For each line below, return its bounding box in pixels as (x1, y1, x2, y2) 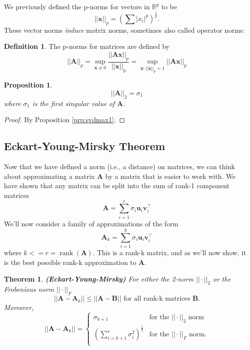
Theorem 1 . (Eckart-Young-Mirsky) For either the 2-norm (4, 273, 194, 284)
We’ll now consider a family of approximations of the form (4, 218, 179, 228)
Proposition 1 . (4, 80, 52, 90)
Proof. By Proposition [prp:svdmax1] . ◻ (4, 114, 125, 125)
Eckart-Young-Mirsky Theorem (4, 138, 166, 153)
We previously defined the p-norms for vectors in (4, 1, 150, 11)
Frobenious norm (4, 284, 54, 294)
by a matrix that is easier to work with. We (105, 171, 236, 181)
